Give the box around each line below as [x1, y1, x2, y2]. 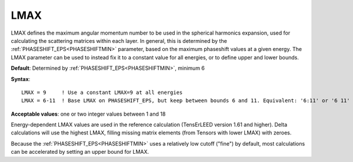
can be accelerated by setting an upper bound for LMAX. [11, 148, 149, 156]
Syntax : [11, 75, 31, 82]
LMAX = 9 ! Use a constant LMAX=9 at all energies [21, 89, 183, 96]
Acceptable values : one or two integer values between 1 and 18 [11, 110, 166, 117]
